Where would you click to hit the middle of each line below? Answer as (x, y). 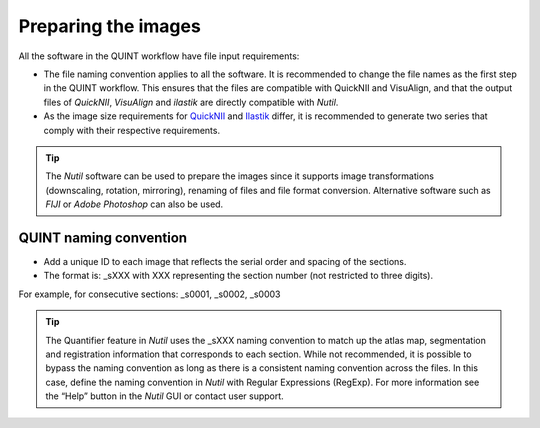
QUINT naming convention (103, 237)
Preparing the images (110, 26)
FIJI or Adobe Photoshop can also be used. (134, 204)
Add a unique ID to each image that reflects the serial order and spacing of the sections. (225, 261)
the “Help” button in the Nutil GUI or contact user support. (164, 396)
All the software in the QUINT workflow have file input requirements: (159, 56)
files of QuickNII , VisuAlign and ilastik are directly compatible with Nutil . (191, 102)
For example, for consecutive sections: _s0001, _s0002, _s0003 (149, 294)
